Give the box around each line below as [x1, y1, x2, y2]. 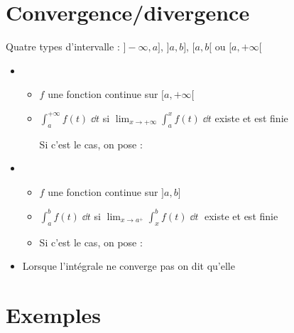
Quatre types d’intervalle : [6, 39, 120, 54]
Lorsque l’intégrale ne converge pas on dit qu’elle [22, 258, 235, 273]
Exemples [6, 300, 102, 329]
